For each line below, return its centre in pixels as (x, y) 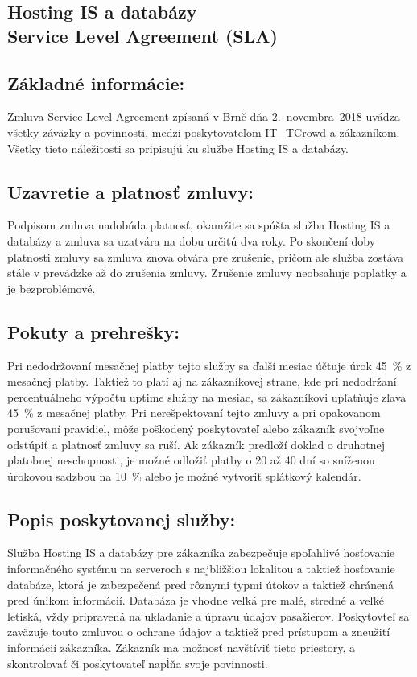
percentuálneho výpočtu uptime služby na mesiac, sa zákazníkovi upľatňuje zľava (207, 396)
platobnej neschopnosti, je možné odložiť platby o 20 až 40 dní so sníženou (191, 460)
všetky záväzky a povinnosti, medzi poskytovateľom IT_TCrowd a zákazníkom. (204, 132)
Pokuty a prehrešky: (93, 331)
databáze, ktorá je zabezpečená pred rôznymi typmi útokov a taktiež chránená (201, 584)
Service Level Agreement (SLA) (142, 35)
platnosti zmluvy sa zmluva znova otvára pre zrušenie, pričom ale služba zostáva (206, 256)
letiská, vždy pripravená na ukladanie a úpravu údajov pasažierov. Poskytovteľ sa (208, 615)
